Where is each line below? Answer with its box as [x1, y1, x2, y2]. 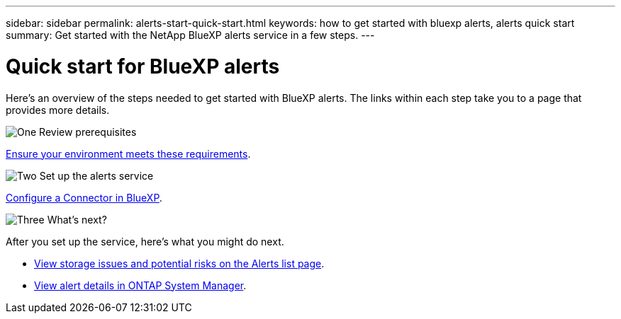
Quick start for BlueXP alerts [6, 54, 280, 79]
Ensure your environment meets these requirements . [6, 147, 251, 160]
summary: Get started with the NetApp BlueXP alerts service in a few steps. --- [6, 29, 375, 41]
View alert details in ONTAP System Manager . [34, 279, 247, 291]
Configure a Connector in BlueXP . [6, 191, 162, 204]
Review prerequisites [39, 125, 137, 138]
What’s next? [47, 213, 107, 226]
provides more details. [6, 103, 110, 116]
